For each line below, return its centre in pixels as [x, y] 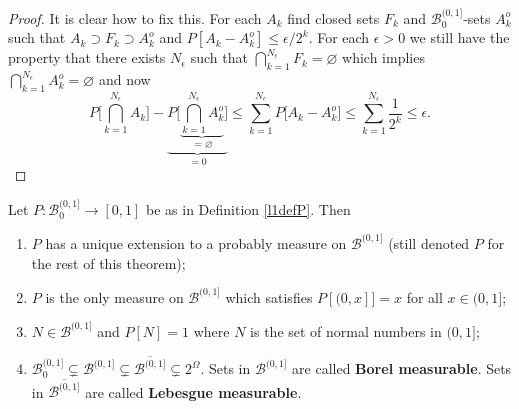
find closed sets [333, 17]
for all [424, 296]
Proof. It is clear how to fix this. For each [135, 17]
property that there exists [87, 57]
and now [124, 79]
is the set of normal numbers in [346, 330]
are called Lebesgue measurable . [193, 391]
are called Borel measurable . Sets [402, 368]
